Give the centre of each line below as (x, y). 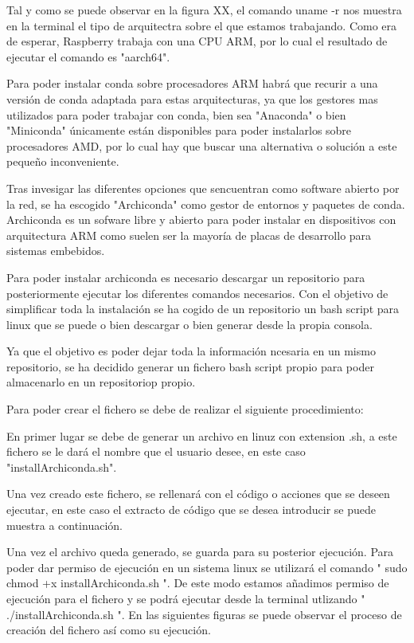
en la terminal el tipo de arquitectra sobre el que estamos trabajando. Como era (202, 25)
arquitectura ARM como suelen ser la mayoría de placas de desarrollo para (189, 235)
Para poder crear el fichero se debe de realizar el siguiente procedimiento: (185, 409)
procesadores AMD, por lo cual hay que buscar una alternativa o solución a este (202, 145)
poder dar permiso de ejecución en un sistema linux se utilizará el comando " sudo (207, 567)
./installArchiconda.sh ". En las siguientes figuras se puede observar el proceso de (204, 614)
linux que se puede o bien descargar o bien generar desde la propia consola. (189, 324)
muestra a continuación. (64, 525)
